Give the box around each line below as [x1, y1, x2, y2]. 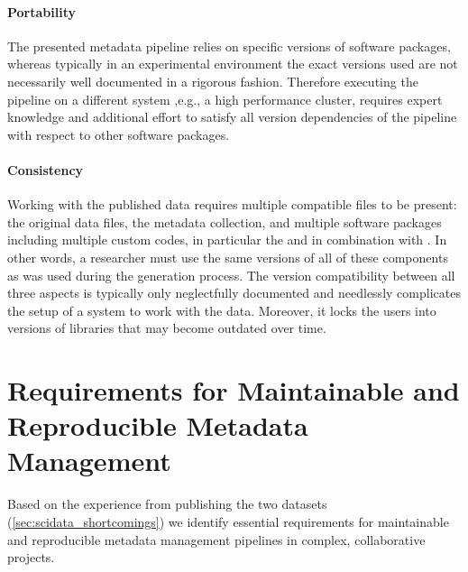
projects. [7, 548, 55, 567]
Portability [7, 2, 76, 21]
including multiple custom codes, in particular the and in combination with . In [7, 230, 447, 249]
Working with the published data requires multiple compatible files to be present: [7, 195, 457, 214]
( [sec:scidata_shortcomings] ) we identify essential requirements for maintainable [7, 512, 449, 530]
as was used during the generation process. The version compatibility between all [7, 265, 455, 284]
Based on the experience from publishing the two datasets [7, 494, 327, 513]
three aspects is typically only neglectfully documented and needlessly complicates [7, 283, 461, 302]
